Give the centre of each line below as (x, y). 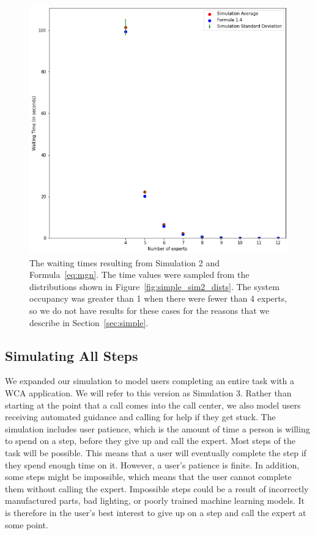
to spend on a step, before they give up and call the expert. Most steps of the (150, 441)
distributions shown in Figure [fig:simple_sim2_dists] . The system (154, 286)
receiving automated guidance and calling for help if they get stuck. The (140, 417)
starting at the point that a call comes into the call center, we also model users (153, 405)
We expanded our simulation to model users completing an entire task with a (150, 381)
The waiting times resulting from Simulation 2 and (124, 262)
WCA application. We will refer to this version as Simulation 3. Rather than (148, 393)
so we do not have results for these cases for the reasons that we (150, 311)
